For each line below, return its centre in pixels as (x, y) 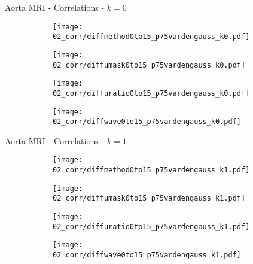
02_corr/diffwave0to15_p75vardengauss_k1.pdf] (147, 255)
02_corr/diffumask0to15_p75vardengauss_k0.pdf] (149, 65)
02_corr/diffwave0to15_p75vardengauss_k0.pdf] (147, 122)
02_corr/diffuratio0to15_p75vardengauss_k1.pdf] (151, 227)
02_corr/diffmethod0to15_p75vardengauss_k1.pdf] (151, 170)
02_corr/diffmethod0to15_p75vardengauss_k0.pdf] (151, 37)
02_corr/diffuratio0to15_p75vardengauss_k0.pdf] (151, 93)
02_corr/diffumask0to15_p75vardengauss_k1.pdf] (149, 198)
